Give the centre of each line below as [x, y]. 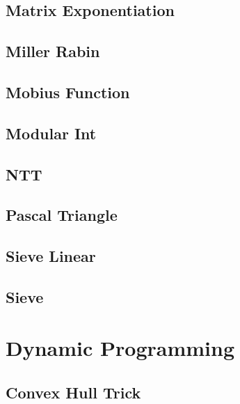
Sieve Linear [51, 256]
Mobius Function [68, 92]
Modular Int [51, 133]
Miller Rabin [53, 51]
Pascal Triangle [62, 215]
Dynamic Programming [120, 348]
